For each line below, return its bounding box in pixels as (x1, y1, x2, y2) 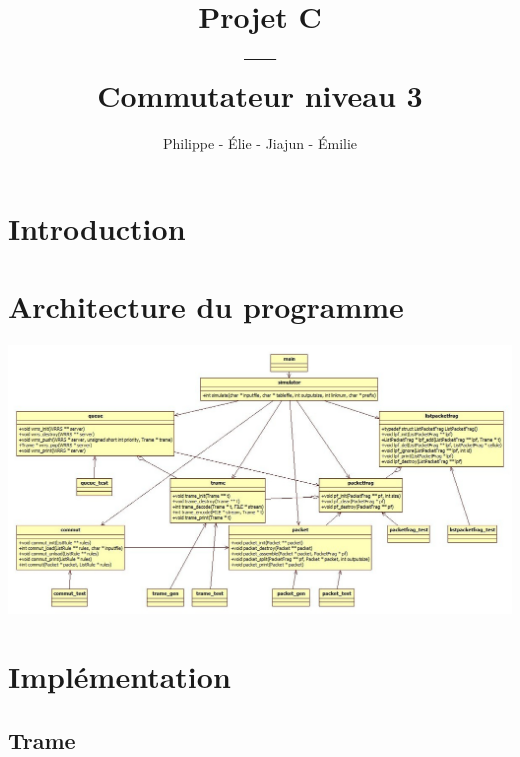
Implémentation (8, 656, 231, 697)
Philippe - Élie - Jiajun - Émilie (162, 132, 358, 153)
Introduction (8, 208, 186, 249)
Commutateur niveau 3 (97, 74, 423, 115)
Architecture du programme (8, 286, 404, 327)
